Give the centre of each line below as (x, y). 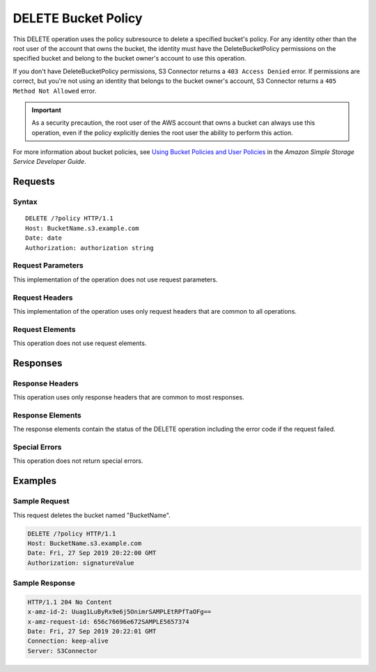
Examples (35, 481)
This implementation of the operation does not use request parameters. (115, 280)
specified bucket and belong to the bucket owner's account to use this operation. (130, 59)
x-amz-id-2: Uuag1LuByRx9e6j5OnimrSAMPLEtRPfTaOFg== (119, 612)
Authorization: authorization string (90, 248)
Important (47, 110)
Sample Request (41, 501)
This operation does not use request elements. (80, 343)
